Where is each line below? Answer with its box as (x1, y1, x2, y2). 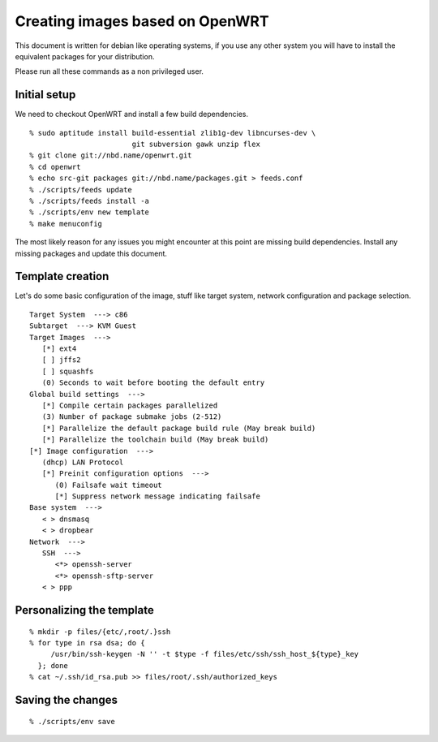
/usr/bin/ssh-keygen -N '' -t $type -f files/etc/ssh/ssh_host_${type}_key (50, 649, 359, 659)
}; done (37, 661, 68, 670)
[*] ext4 (41, 344, 77, 353)
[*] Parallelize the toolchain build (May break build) (41, 435, 269, 444)
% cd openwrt (29, 162, 81, 171)
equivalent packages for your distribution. (15, 51, 155, 61)
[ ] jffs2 (41, 356, 81, 365)
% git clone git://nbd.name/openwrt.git (29, 151, 192, 160)
